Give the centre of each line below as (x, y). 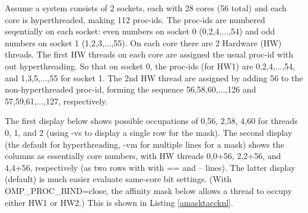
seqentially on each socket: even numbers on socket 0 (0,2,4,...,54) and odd (140, 31)
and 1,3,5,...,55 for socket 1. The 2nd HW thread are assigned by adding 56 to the (154, 77)
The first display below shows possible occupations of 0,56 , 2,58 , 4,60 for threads (151, 121)
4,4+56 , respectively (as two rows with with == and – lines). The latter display (150, 167)
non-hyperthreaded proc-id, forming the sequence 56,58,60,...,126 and (131, 89)
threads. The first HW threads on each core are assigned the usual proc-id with (149, 54)
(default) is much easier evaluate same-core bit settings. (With (118, 179)
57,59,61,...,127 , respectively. (56, 101)
